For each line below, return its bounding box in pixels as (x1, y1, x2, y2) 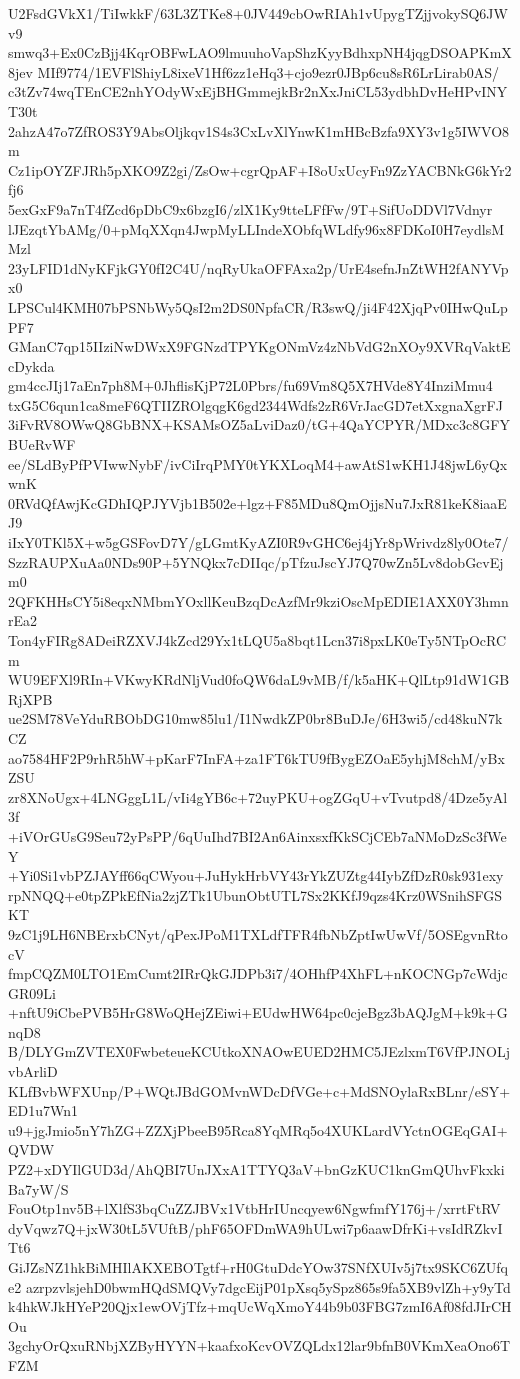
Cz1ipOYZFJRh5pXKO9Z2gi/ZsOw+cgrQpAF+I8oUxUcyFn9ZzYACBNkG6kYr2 (8, 159, 512, 180)
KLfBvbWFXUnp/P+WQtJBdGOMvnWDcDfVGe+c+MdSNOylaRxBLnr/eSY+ (8, 1080, 511, 1101)
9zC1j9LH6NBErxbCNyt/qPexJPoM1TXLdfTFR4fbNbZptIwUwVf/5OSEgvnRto (8, 923, 508, 944)
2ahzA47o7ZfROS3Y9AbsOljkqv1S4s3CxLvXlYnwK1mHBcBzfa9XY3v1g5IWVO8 (8, 120, 510, 141)
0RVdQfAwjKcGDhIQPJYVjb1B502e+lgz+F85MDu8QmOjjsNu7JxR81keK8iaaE (8, 492, 507, 513)
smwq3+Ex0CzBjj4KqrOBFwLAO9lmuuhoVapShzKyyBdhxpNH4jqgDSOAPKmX (8, 42, 512, 63)
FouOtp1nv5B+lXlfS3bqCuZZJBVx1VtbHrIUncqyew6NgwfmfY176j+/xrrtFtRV (8, 1198, 501, 1219)
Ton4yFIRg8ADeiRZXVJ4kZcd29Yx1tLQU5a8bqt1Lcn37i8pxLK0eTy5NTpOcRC (8, 630, 507, 650)
